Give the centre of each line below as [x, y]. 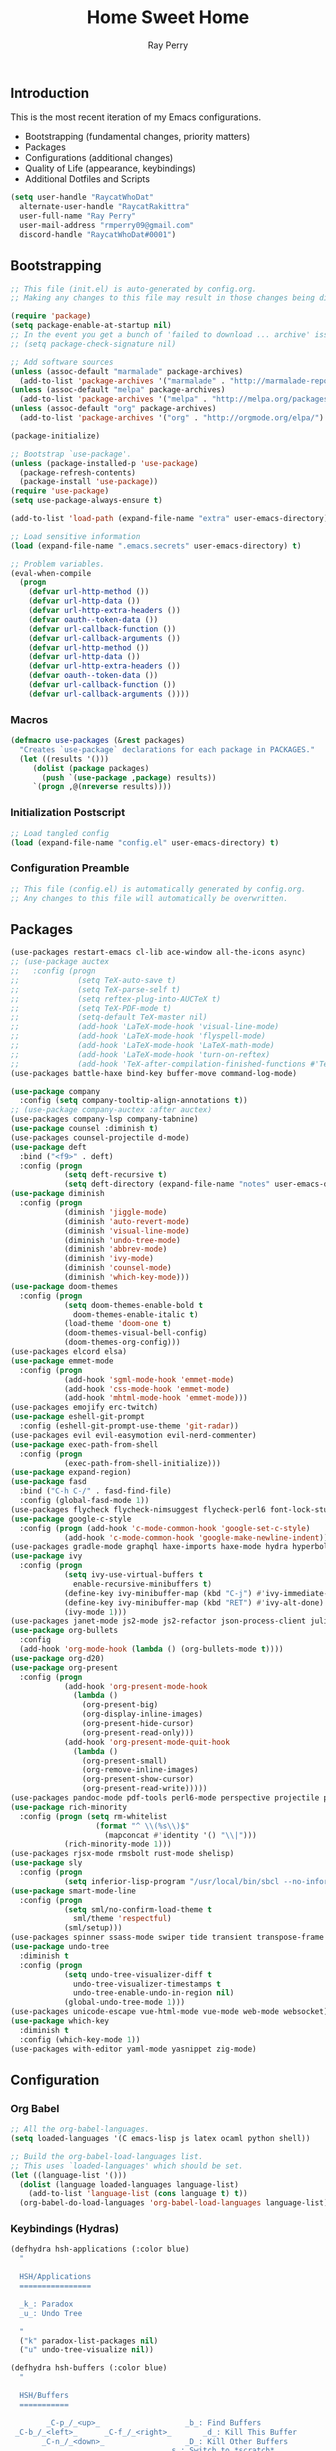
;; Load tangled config [60, 833]
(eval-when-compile [51, 573]
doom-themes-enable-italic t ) [136, 1314]
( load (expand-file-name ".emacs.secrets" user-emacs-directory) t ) [156, 546]
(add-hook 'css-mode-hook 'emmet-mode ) [146, 1389]
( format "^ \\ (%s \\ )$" [142, 1826]
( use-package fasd [48, 1482]
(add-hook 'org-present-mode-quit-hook [146, 1742]
